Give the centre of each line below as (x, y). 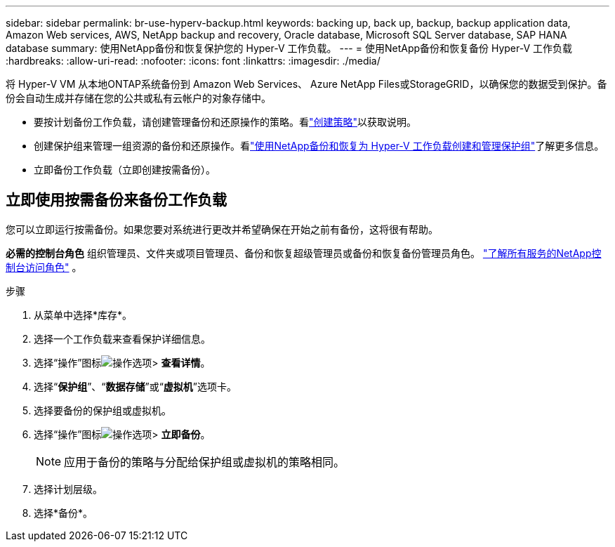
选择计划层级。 (68, 489)
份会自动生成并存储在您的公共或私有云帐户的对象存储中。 (138, 98)
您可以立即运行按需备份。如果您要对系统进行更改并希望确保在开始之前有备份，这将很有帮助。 (222, 229)
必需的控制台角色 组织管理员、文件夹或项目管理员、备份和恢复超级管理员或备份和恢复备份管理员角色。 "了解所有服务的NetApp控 (304, 253)
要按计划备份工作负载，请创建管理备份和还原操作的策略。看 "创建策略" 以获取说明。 (225, 122)
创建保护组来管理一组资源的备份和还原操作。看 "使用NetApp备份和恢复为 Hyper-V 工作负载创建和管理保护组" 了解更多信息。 (319, 146)
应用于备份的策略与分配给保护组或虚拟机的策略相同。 (205, 462)
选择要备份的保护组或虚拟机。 (102, 410)
